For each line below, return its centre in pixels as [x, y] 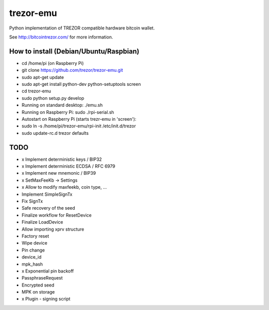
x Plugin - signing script [46, 299]
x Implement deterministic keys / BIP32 [62, 159]
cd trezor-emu [36, 91]
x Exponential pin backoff [48, 271]
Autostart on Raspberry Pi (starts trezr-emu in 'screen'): [79, 119]
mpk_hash [32, 264]
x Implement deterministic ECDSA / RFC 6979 [68, 166]
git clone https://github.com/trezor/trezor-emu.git [72, 70]
